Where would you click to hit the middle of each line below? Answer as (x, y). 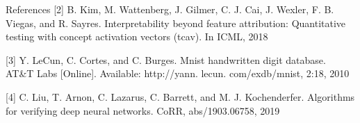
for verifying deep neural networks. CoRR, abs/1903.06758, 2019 (143, 110)
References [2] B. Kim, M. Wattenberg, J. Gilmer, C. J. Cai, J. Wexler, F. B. (170, 9)
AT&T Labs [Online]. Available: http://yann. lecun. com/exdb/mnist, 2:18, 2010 (178, 73)
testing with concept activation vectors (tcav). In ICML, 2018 (137, 36)
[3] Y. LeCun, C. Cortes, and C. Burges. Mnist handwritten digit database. (166, 59)
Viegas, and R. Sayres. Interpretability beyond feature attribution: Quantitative (176, 23)
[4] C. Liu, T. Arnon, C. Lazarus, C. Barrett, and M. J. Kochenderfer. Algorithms (180, 96)
